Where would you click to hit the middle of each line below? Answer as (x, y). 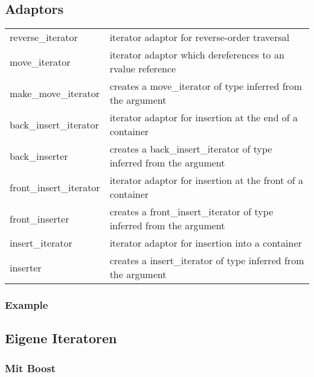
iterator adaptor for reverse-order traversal (200, 37)
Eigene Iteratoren (61, 338)
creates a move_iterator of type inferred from (206, 86)
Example (27, 305)
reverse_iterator (44, 37)
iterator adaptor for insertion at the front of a (207, 180)
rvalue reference (143, 69)
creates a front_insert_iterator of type (191, 212)
